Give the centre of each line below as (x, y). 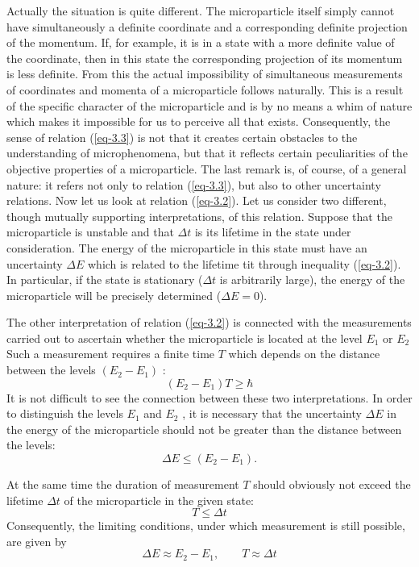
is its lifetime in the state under (273, 232)
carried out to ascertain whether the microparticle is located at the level (185, 338)
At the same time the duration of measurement (123, 484)
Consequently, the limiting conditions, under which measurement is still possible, (206, 525)
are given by (37, 541)
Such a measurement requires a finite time (111, 354)
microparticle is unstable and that (90, 232)
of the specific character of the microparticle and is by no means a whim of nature (209, 105)
